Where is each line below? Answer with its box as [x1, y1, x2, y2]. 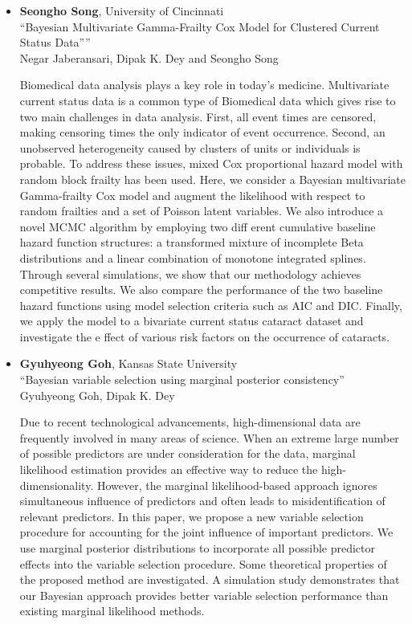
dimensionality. [19, 476, 94, 493]
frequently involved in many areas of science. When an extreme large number [19, 429, 399, 446]
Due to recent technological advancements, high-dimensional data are [19, 414, 361, 430]
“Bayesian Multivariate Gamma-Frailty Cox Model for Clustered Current [19, 18, 380, 35]
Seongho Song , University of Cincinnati [19, 2, 224, 18]
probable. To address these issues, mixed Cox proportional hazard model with [19, 155, 403, 172]
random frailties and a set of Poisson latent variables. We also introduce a [19, 202, 384, 219]
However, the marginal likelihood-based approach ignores [96, 476, 377, 493]
